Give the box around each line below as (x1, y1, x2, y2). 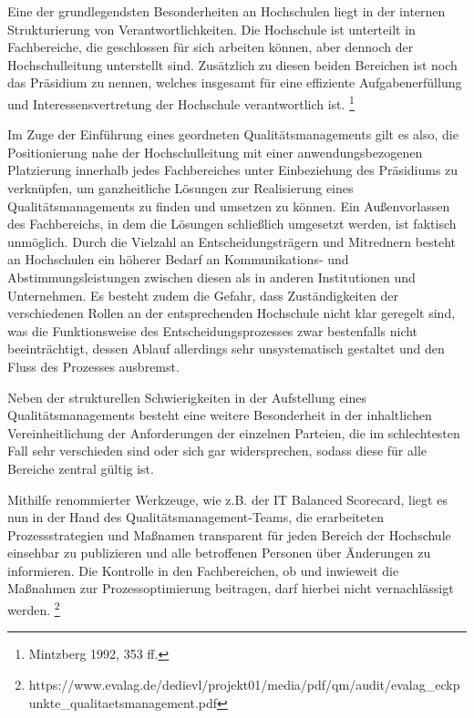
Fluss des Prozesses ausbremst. (7, 356, 180, 375)
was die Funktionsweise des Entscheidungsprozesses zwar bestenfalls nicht (7, 321, 418, 340)
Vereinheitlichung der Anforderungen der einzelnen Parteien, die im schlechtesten (7, 423, 460, 442)
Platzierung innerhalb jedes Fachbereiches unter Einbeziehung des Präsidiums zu (7, 160, 459, 179)
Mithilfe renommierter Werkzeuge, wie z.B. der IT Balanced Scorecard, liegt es (7, 489, 448, 508)
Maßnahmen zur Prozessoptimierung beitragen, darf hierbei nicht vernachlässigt (7, 579, 454, 598)
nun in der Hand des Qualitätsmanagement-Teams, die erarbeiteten (7, 508, 384, 527)
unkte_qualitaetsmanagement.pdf (28, 692, 218, 712)
